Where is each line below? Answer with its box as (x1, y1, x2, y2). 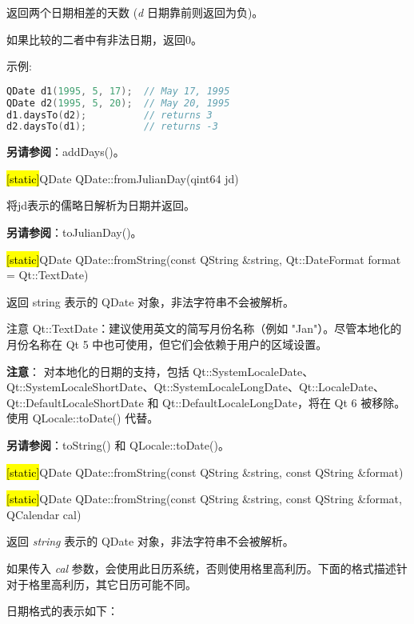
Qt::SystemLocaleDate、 (193, 362, 314, 379)
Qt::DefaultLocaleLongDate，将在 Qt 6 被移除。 (162, 394, 406, 410)
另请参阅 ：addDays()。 (6, 143, 125, 160)
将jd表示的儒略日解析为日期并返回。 (6, 197, 196, 214)
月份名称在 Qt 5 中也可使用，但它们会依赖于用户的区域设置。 (6, 336, 328, 353)
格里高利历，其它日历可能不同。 (28, 575, 197, 592)
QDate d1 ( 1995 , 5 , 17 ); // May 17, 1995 (6, 85, 230, 97)
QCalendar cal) (6, 506, 82, 522)
